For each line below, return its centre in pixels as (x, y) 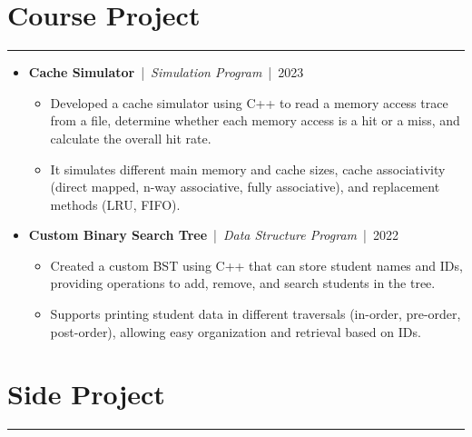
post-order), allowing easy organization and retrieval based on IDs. (236, 331)
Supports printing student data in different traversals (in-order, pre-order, (256, 314)
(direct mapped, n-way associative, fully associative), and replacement (245, 187)
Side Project (86, 394)
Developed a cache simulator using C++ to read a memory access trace (249, 102)
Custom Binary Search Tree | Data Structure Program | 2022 (213, 235)
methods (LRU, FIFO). (115, 204)
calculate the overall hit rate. (131, 138)
